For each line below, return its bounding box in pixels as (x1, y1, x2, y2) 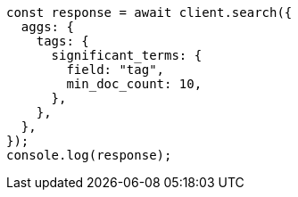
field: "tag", (66, 62, 165, 77)
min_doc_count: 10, (66, 77, 203, 91)
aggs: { (21, 20, 74, 34)
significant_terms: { (51, 48, 203, 62)
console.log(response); (6, 148, 172, 162)
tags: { (36, 34, 89, 48)
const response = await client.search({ (6, 5, 293, 20)
